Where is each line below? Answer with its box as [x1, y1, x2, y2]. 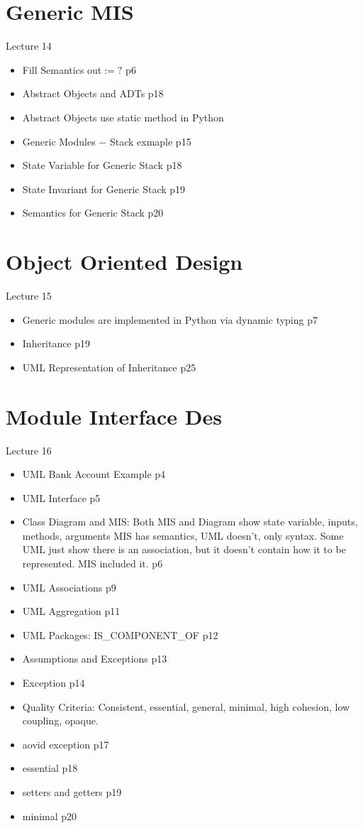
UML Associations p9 [22, 579, 116, 594]
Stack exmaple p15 [109, 134, 191, 148]
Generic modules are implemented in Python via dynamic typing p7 [22, 312, 318, 327]
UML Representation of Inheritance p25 [22, 359, 196, 374]
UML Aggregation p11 [22, 604, 121, 619]
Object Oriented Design [6, 247, 243, 276]
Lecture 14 [6, 38, 52, 53]
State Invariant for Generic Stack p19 [22, 181, 186, 196]
